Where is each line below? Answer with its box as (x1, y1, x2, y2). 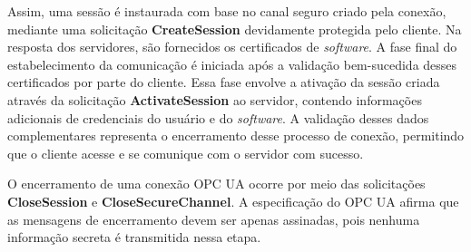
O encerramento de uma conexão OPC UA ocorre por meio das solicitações (7, 174, 426, 193)
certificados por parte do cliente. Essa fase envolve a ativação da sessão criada (7, 73, 440, 92)
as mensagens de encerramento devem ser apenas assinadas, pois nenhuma (7, 209, 420, 228)
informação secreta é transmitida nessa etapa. (7, 228, 261, 247)
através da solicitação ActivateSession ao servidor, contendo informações (7, 90, 422, 109)
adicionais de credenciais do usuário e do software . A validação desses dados (7, 108, 429, 127)
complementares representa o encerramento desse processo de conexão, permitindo (7, 126, 465, 145)
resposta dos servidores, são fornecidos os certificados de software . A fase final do (7, 37, 457, 56)
